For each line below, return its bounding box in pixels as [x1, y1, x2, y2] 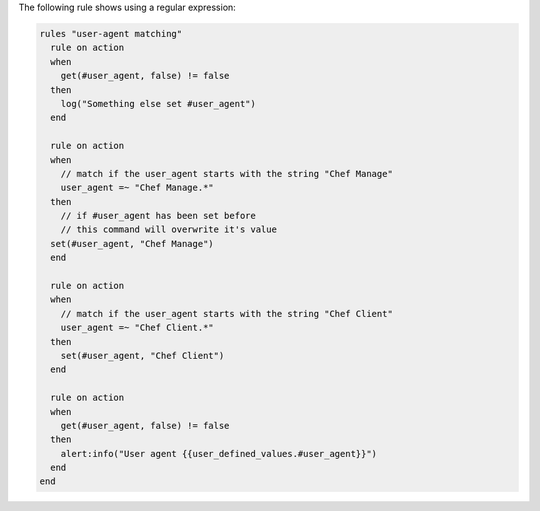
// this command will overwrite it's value [60, 224, 277, 235]
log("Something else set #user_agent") [60, 98, 257, 109]
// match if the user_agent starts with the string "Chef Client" [60, 308, 394, 319]
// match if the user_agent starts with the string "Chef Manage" [60, 168, 394, 179]
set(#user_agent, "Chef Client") [60, 350, 225, 361]
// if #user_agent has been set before [60, 210, 257, 222]
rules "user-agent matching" [39, 28, 183, 39]
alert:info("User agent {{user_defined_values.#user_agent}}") [60, 448, 378, 459]
